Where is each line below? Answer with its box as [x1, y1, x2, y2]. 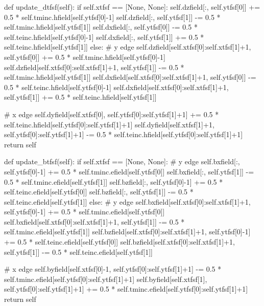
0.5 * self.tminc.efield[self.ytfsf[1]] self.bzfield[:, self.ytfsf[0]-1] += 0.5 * [4, 176, 223, 187]
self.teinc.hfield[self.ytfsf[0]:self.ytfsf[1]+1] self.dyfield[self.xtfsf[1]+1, [4, 119, 214, 129]
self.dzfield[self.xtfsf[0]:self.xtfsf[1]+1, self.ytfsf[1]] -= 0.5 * [4, 61, 184, 72]
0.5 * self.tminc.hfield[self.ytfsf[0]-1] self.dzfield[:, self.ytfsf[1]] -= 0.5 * [4, 11, 221, 22]
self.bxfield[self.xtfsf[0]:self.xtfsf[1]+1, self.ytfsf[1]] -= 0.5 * [4, 216, 185, 227]
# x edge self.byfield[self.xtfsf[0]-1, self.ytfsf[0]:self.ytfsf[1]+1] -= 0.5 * [4, 264, 222, 274]
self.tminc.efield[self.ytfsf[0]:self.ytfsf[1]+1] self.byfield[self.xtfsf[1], [4, 273, 207, 284]
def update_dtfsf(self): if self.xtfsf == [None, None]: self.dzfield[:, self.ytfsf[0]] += [4, 2, 260, 12]
